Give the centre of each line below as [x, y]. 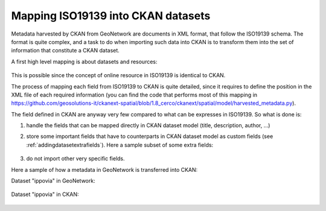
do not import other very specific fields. [75, 159]
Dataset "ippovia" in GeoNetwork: [53, 181]
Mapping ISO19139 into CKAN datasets [111, 16]
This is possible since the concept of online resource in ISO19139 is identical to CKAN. [118, 75]
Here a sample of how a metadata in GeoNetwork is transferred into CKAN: [104, 169]
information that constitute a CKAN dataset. [66, 51]
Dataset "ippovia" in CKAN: [45, 194]
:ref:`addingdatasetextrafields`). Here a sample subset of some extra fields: [120, 145]
